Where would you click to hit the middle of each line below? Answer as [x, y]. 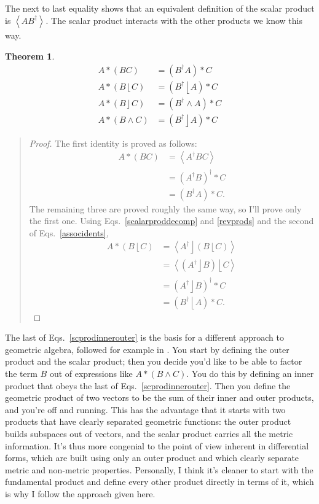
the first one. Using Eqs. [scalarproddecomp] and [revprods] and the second [171, 221]
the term [21, 374]
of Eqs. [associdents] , [69, 232]
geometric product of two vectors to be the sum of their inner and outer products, [159, 397]
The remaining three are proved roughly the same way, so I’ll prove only [165, 208]
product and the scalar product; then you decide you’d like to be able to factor [154, 361]
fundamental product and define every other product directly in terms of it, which [159, 482]
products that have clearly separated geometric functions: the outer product [148, 421]
